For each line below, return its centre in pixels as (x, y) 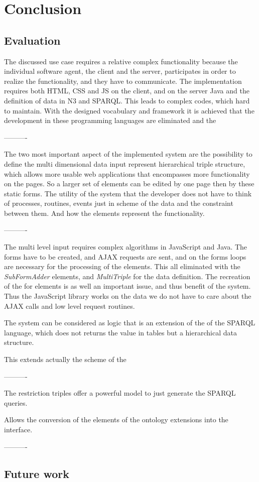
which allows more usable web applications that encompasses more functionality (127, 173)
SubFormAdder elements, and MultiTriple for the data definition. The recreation (127, 276)
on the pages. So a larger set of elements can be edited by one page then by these (129, 184)
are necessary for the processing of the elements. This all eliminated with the (122, 266)
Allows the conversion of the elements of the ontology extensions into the (116, 419)
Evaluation (32, 40)
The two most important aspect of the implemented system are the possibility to (128, 154)
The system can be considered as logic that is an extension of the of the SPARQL (130, 323)
